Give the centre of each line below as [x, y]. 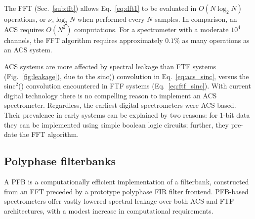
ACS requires [24, 29]
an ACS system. [28, 50]
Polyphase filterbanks [60, 161]
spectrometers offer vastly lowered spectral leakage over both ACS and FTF [119, 201]
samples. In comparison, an [196, 19]
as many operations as [216, 40]
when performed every [111, 19]
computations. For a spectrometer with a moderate [151, 29]
